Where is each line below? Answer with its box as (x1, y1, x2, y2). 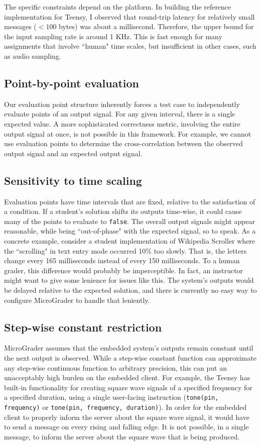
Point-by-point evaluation (4, 75, 140, 90)
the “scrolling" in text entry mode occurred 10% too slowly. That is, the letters (4, 245, 247, 256)
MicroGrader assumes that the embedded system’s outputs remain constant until (4, 343, 253, 353)
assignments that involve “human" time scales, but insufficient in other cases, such (4, 41, 256, 51)
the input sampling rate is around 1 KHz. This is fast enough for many (4, 31, 222, 41)
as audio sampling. (4, 50, 61, 61)
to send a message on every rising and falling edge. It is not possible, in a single (4, 421, 249, 432)
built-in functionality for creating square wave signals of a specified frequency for (4, 382, 252, 392)
